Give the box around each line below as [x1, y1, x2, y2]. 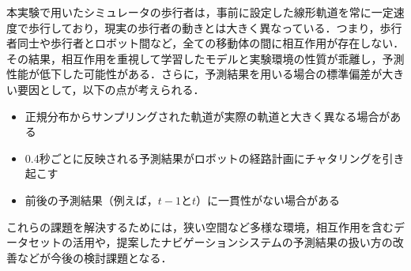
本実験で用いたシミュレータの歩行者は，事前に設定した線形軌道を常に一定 [6, 4, 394, 20]
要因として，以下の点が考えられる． [17, 81, 205, 97]
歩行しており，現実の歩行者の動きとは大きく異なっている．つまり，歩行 [28, 19, 402, 36]
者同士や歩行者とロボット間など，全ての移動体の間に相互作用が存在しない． [6, 35, 405, 51]
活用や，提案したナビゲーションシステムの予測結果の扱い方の [72, 234, 393, 250]
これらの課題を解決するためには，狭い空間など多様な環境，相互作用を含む [6, 218, 394, 235]
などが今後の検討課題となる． [17, 249, 172, 265]
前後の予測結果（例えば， [25, 191, 158, 208]
